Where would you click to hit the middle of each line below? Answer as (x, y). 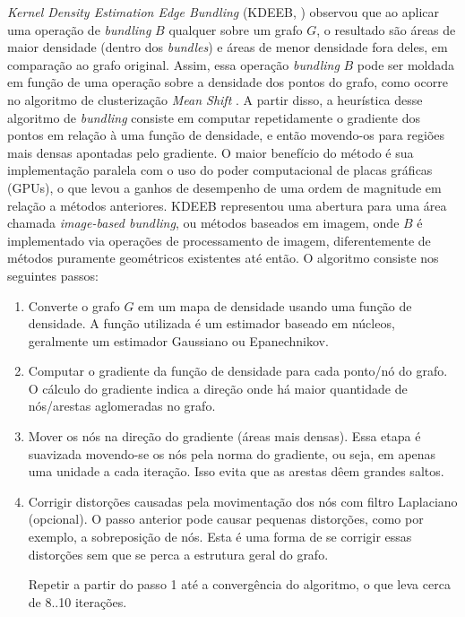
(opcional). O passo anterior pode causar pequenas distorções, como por (226, 519)
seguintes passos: (53, 275)
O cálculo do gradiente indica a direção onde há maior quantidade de (218, 388)
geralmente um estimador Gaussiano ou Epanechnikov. (178, 340)
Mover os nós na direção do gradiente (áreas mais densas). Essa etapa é (224, 436)
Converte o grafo (74, 305)
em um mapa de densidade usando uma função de (275, 305)
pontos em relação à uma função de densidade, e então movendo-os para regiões (226, 135)
